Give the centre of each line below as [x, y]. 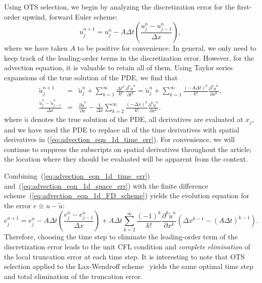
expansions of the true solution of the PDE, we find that [91, 77]
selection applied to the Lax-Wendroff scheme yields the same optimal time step [129, 266]
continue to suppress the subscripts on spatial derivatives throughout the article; [128, 149]
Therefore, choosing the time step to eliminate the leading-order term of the [121, 237]
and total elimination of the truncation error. [73, 276]
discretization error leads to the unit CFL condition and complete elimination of [127, 247]
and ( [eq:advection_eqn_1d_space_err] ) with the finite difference [106, 185]
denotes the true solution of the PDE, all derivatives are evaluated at [137, 119]
